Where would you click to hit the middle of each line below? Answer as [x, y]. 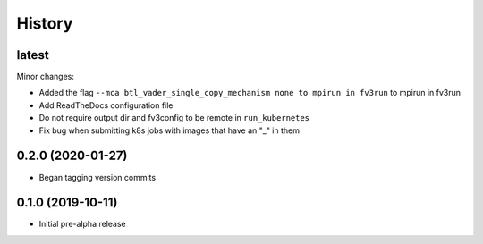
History [45, 23]
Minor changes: [46, 77]
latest [33, 55]
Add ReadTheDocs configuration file [106, 105]
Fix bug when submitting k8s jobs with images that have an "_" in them [169, 130]
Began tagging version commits [97, 177]
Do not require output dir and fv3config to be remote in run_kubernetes [174, 118]
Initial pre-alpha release [82, 224]
